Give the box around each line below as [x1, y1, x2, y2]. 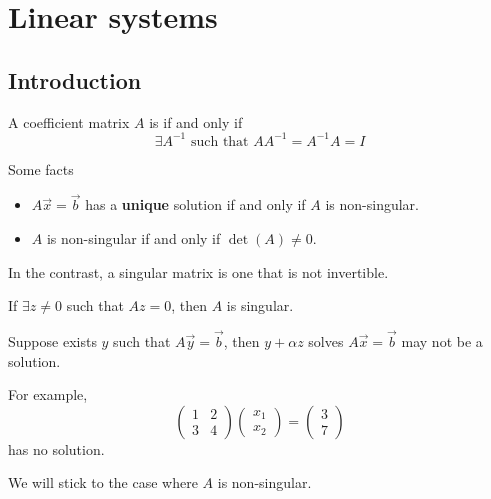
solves [308, 331, 344, 352]
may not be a [401, 331, 483, 352]
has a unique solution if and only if [85, 194, 306, 215]
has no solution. [8, 438, 105, 459]
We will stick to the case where [8, 472, 198, 493]
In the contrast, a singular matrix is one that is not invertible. [8, 261, 389, 282]
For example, [8, 384, 88, 405]
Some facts [8, 158, 74, 179]
